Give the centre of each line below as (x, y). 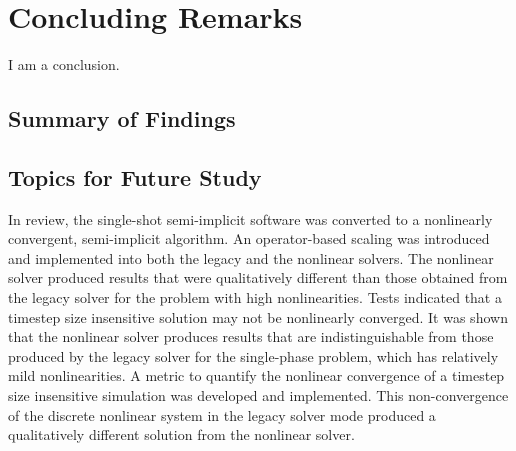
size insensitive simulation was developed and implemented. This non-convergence (258, 395)
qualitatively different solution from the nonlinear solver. (181, 434)
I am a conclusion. (64, 64)
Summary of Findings (122, 118)
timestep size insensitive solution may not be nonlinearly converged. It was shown (258, 316)
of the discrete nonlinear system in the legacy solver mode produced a (222, 414)
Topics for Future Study (135, 176)
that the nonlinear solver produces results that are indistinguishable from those (251, 336)
